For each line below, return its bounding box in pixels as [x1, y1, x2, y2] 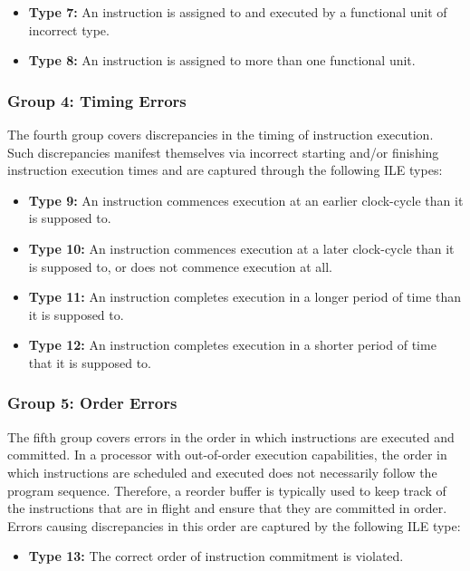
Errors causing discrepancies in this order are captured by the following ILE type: [7, 516, 461, 535]
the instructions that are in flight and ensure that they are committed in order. [7, 498, 447, 518]
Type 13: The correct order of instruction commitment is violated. [28, 547, 404, 566]
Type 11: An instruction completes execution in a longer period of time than [28, 287, 461, 306]
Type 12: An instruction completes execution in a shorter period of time [28, 335, 436, 354]
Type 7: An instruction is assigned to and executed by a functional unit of [28, 3, 447, 21]
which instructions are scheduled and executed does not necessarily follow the [7, 462, 437, 481]
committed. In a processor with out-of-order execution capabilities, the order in [7, 445, 447, 464]
